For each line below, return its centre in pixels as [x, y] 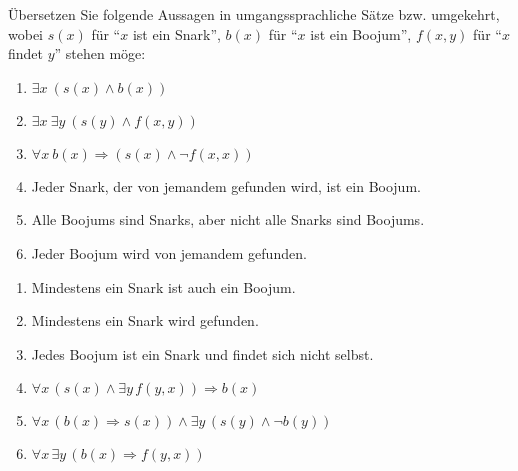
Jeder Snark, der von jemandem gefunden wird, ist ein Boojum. [226, 185]
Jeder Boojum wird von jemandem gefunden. [169, 252]
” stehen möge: [100, 53]
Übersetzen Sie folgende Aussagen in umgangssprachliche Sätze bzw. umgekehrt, [254, 14]
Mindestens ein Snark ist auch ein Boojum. [163, 286]
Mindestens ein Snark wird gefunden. [145, 320]
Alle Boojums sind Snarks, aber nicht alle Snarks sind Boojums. [228, 219]
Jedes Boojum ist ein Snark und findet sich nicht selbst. [202, 353]
